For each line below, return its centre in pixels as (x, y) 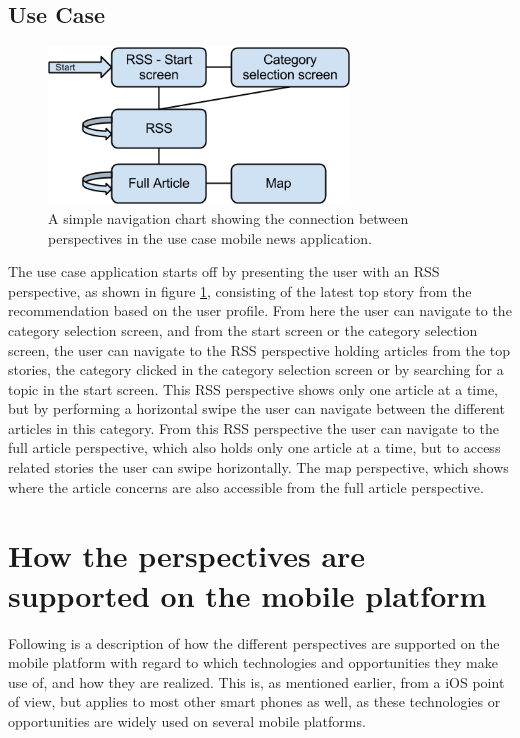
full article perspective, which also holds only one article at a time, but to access (254, 447)
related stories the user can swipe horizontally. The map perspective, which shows (258, 467)
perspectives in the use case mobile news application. (210, 237)
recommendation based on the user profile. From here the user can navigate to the (260, 310)
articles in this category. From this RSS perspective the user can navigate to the (253, 427)
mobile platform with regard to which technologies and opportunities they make (253, 662)
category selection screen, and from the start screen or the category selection (243, 329)
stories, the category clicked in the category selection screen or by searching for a (256, 369)
